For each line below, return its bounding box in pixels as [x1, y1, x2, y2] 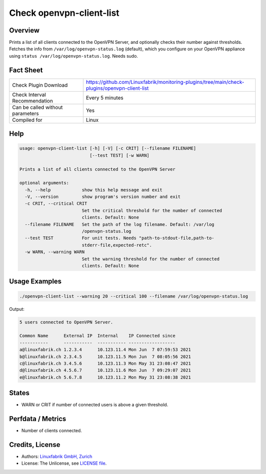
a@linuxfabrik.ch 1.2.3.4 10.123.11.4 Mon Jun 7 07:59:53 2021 [19, 347, 191, 353]
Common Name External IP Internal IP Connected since [19, 333, 176, 339]
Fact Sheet [9, 66, 43, 74]
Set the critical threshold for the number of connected [81, 208, 223, 213]
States [9, 389, 30, 397]
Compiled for [12, 116, 43, 123]
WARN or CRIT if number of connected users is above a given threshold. [21, 402, 168, 408]
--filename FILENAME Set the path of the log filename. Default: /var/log [25, 221, 214, 227]
